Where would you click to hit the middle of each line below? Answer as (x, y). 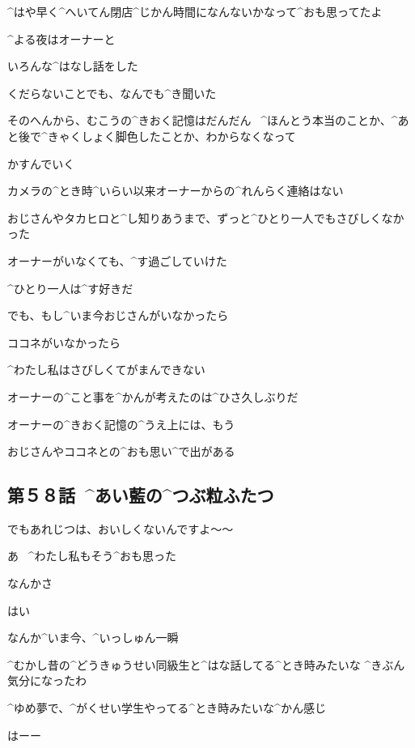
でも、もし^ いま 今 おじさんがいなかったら (118, 315)
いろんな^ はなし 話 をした (73, 66)
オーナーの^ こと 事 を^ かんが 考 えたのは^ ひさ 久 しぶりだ (153, 396)
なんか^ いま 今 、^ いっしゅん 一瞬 (93, 637)
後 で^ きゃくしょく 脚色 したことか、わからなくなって (157, 136)
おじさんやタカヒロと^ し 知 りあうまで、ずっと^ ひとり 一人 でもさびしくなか (206, 217)
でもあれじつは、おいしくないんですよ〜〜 (121, 528)
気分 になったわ (47, 680)
